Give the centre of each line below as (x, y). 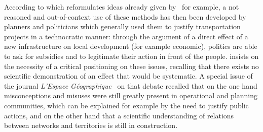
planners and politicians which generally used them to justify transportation (122, 26)
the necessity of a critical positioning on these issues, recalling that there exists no (131, 66)
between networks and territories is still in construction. (91, 125)
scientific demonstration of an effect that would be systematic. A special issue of (128, 76)
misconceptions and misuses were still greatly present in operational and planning (131, 95)
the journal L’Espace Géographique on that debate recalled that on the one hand (131, 85)
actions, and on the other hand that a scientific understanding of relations (119, 115)
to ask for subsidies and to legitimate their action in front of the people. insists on (131, 56)
